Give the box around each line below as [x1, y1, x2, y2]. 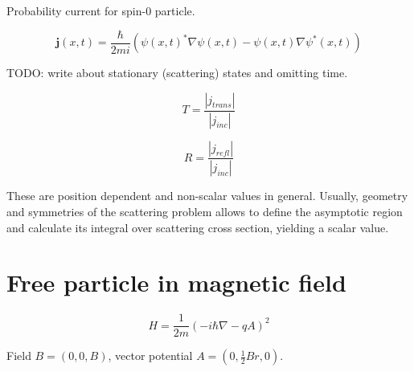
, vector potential [108, 347, 193, 364]
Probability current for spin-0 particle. [6, 2, 195, 18]
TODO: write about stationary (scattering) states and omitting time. [6, 64, 348, 81]
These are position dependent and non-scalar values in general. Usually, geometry [6, 187, 408, 204]
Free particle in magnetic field [6, 266, 346, 299]
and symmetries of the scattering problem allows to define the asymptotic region [6, 203, 403, 219]
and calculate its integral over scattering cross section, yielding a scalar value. [6, 219, 389, 235]
